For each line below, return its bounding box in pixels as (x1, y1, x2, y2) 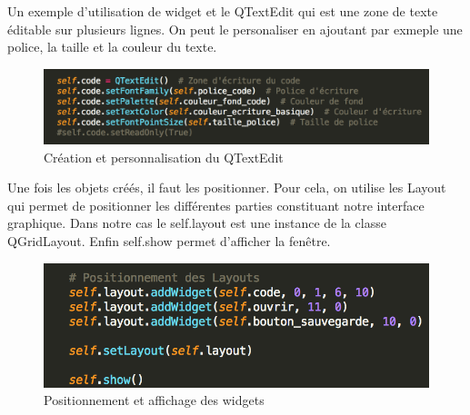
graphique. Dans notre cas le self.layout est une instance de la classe (7, 213, 386, 232)
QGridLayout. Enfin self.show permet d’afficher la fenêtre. (7, 231, 331, 250)
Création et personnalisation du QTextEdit (44, 147, 284, 166)
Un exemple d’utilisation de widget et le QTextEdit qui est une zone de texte (7, 2, 438, 20)
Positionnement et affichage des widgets (44, 390, 265, 410)
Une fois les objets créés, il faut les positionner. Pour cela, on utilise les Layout (7, 178, 446, 197)
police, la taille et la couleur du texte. (7, 37, 217, 56)
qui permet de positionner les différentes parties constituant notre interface (7, 195, 425, 214)
